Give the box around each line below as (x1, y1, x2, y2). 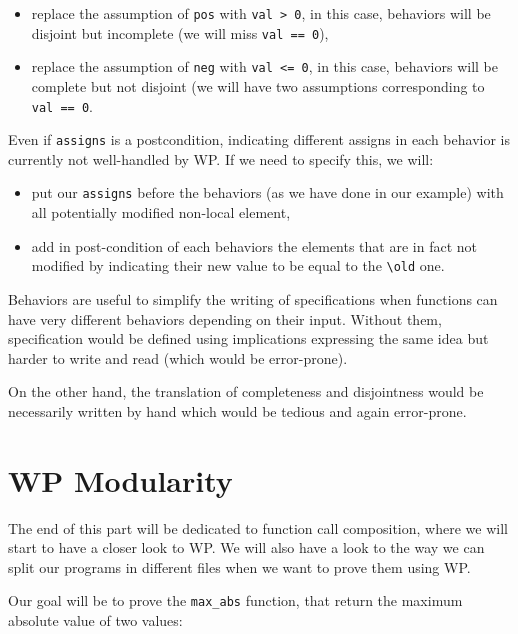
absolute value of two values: (8, 610, 183, 631)
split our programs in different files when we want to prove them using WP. (8, 556, 471, 577)
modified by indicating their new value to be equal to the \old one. (31, 255, 445, 276)
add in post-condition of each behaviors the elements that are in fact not (31, 235, 477, 256)
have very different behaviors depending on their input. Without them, (8, 308, 442, 329)
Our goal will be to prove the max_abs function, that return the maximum (8, 590, 463, 611)
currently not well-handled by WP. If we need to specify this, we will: (8, 148, 434, 169)
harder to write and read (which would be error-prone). (8, 347, 348, 368)
